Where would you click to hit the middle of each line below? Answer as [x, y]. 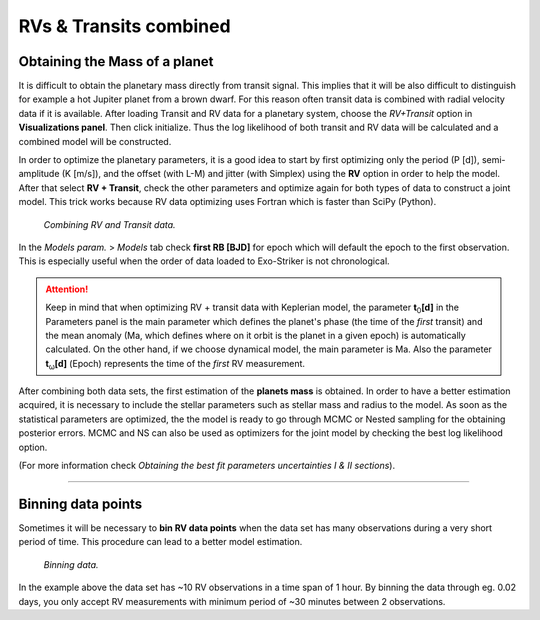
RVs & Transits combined [124, 26]
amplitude [39, 174]
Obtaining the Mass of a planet [116, 61]
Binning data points [80, 503]
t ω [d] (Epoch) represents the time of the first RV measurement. [175, 364]
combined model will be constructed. [95, 141]
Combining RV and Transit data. [109, 224]
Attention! [67, 289]
